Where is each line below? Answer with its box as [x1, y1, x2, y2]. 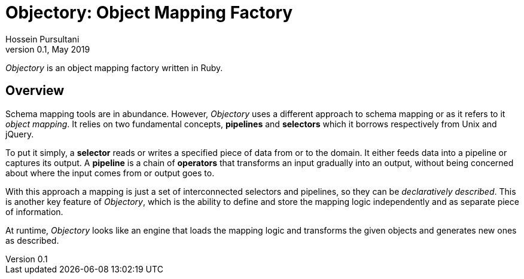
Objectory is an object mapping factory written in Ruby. [5, 62, 223, 73]
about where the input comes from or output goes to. [5, 167, 215, 178]
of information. [5, 206, 63, 217]
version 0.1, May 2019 [5, 44, 90, 54]
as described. [5, 235, 59, 246]
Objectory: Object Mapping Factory [5, 2, 293, 23]
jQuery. [5, 128, 34, 139]
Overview [5, 83, 65, 99]
